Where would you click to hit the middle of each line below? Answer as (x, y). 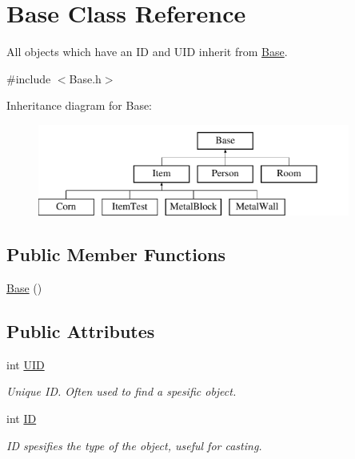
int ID (22, 419)
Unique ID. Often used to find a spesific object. (122, 391)
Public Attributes (81, 331)
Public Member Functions (116, 254)
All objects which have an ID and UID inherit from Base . (147, 52)
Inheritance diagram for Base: (79, 105)
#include (29, 78)
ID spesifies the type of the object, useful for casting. (134, 445)
